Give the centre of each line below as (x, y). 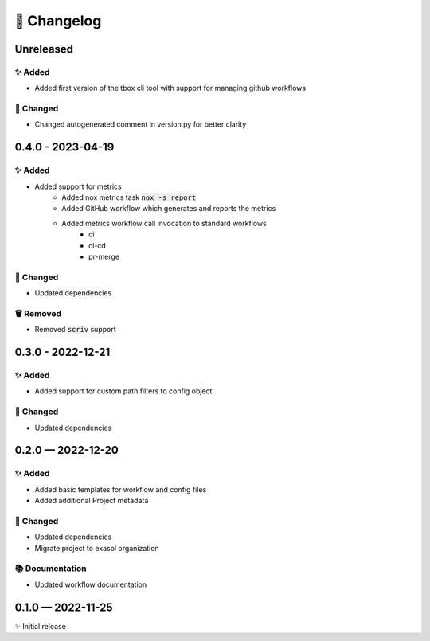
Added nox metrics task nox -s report (129, 197)
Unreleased (44, 49)
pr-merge (104, 256)
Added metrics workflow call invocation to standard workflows (164, 223)
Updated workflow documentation (91, 584)
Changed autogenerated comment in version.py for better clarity (141, 124)
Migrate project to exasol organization (97, 548)
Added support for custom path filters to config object (123, 391)
